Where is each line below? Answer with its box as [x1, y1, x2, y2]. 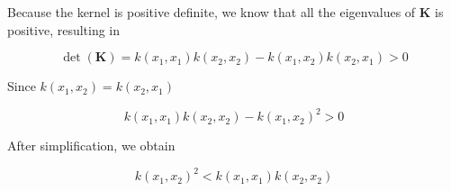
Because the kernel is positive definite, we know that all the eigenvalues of [7, 3, 416, 21]
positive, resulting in [7, 20, 121, 39]
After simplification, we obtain [7, 136, 176, 155]
